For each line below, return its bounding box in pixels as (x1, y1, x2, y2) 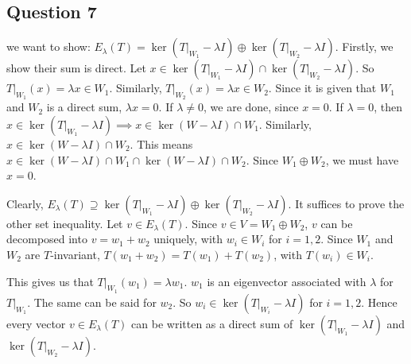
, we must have (325, 151, 399, 168)
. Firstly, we (335, 38, 394, 55)
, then (374, 99, 402, 115)
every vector (6, 315, 66, 331)
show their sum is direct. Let (6, 60, 146, 76)
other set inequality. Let (6, 215, 123, 231)
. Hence (361, 293, 397, 310)
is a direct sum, (46, 99, 122, 115)
